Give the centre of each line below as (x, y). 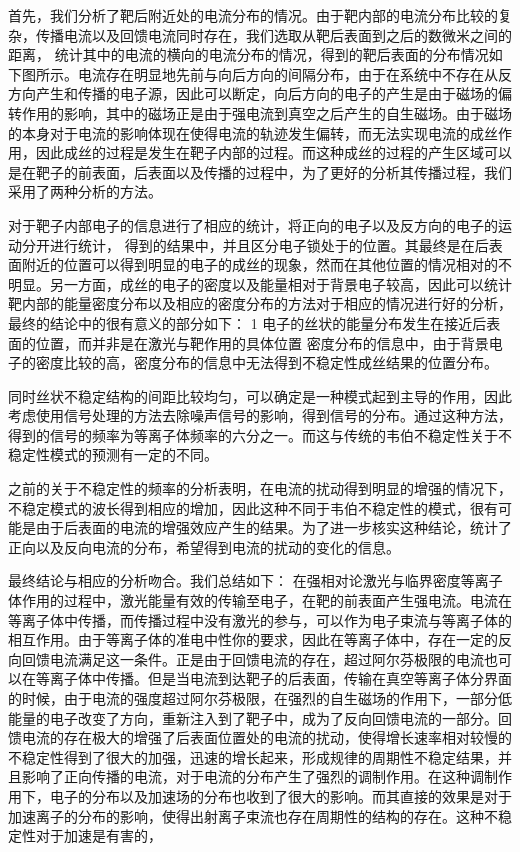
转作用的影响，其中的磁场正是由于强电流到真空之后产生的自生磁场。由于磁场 (260, 112)
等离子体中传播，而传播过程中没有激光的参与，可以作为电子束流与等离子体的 (260, 619)
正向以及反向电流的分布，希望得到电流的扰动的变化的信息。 (204, 546)
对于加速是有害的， (98, 835)
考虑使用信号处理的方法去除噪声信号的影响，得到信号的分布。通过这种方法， (260, 415)
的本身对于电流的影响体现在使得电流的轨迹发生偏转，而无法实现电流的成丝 (253, 132)
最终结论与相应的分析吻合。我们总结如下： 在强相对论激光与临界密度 (234, 580)
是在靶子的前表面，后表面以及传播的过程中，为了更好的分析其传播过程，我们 (260, 171)
